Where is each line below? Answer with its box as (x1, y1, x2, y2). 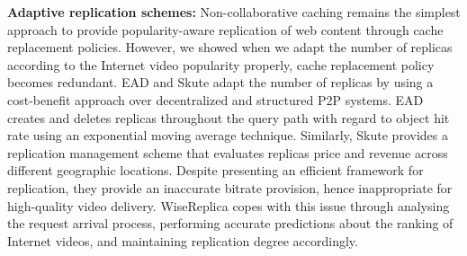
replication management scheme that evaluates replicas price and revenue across (7, 143, 448, 162)
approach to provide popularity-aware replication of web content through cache (7, 20, 444, 39)
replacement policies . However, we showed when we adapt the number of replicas (7, 38, 453, 57)
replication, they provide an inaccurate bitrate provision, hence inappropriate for (7, 178, 453, 197)
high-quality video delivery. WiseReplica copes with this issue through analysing (7, 196, 450, 215)
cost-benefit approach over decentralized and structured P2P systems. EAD (7, 90, 424, 109)
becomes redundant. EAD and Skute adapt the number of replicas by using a (7, 73, 434, 92)
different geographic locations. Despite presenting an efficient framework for (7, 161, 424, 180)
